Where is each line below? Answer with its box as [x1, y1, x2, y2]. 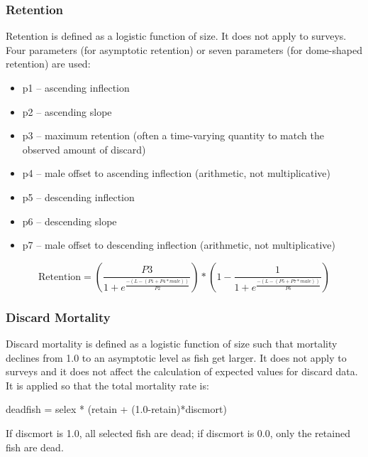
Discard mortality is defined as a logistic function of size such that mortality [6, 335, 338, 350]
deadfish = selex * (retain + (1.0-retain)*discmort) [6, 402, 227, 416]
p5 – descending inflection [22, 189, 135, 204]
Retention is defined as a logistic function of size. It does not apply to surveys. [6, 28, 347, 43]
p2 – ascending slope [22, 104, 112, 119]
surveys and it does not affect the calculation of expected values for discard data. [6, 364, 358, 379]
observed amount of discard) [22, 141, 146, 156]
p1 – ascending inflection [22, 80, 130, 95]
